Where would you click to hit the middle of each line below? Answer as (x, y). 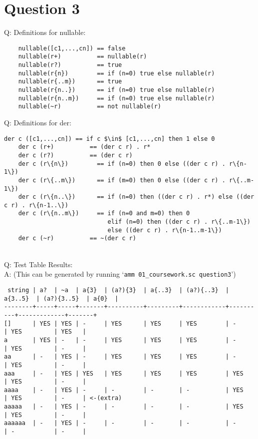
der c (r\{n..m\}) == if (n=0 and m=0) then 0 (104, 214)
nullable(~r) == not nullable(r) (90, 107)
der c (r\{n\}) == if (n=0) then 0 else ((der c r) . (122, 164)
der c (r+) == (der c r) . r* (84, 147)
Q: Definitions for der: (38, 122)
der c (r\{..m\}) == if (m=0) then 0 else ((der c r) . (122, 180)
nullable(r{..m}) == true (70, 82)
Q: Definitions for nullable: (45, 32)
